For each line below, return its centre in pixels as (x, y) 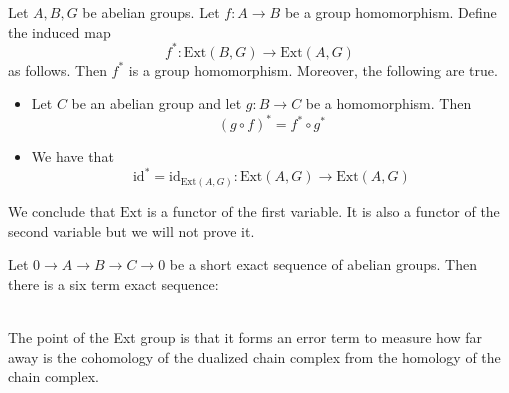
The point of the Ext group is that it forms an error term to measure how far (245, 336)
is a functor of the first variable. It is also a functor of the (323, 210)
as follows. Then (57, 69)
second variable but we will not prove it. (131, 230)
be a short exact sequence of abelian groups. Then (323, 264)
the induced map (59, 31)
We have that (72, 156)
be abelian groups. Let (151, 12)
